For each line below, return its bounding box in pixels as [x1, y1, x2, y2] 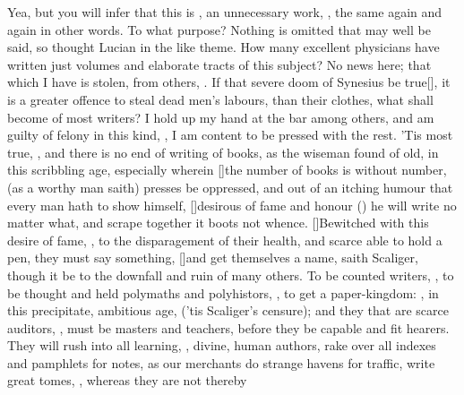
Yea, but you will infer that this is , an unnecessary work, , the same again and [7, 3, 443, 21]
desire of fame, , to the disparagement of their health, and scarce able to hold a [7, 230, 443, 249]
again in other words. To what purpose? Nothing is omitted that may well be [7, 20, 431, 39]
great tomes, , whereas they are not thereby [7, 371, 247, 390]
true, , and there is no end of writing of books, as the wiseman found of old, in [7, 142, 439, 161]
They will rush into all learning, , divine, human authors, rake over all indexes [7, 336, 436, 355]
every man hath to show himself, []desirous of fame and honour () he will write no [7, 195, 457, 214]
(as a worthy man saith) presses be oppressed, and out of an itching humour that [7, 177, 453, 196]
